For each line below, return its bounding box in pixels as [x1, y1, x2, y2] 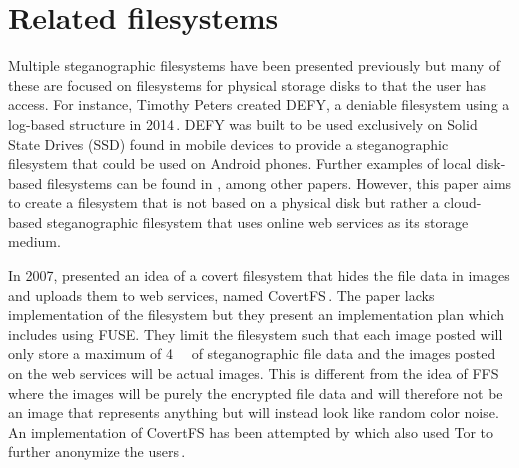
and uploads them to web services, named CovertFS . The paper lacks [8, 284, 435, 305]
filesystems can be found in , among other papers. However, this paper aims [46, 172, 512, 193]
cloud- [444, 192, 482, 213]
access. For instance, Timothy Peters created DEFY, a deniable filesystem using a [8, 94, 510, 115]
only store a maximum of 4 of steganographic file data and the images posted [8, 343, 496, 364]
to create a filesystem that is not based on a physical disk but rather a [8, 192, 440, 213]
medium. [8, 231, 61, 252]
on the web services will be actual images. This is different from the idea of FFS [8, 363, 499, 384]
